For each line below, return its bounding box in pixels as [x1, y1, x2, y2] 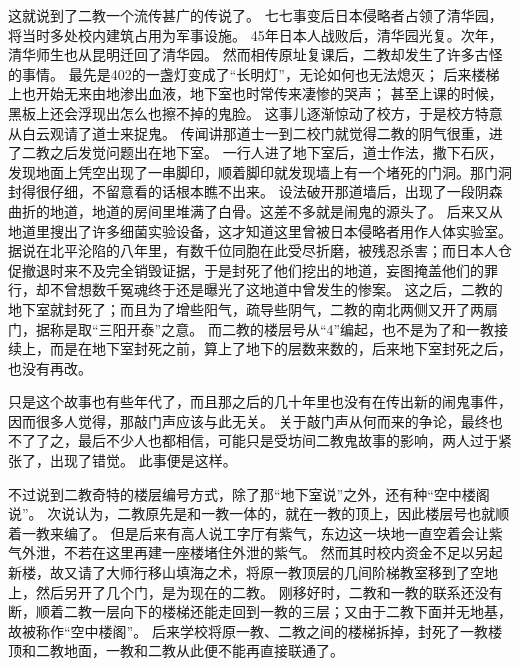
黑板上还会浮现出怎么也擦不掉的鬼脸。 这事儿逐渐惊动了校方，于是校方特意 [8, 102, 503, 123]
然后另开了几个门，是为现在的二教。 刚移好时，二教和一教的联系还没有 [35, 581, 503, 602]
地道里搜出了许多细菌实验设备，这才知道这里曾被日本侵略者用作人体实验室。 [8, 220, 512, 241]
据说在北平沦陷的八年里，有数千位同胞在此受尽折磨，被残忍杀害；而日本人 [8, 240, 498, 261]
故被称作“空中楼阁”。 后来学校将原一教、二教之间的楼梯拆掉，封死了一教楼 [8, 620, 502, 641]
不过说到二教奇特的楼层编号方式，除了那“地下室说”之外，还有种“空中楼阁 [8, 483, 490, 504]
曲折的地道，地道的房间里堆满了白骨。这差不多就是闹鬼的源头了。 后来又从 [8, 200, 503, 221]
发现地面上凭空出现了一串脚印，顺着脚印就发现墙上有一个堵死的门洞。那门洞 [8, 161, 512, 182]
